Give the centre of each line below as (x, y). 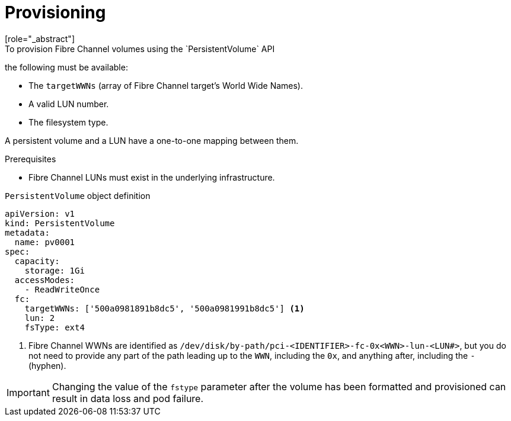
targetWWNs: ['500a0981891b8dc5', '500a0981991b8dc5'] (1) (165, 308)
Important (28, 392)
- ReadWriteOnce (62, 289)
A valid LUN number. (69, 104)
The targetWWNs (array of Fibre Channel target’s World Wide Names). (166, 85)
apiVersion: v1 (40, 213)
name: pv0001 (45, 242)
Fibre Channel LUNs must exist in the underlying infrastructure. (152, 177)
